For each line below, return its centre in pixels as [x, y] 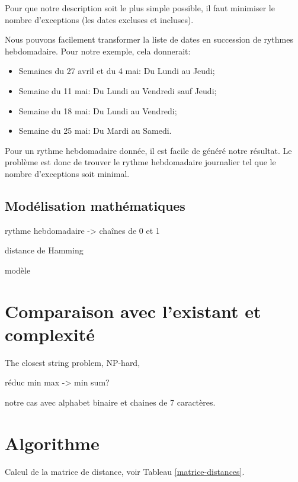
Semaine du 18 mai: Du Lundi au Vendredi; [98, 110]
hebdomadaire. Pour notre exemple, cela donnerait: [98, 51]
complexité [50, 334]
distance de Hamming [44, 250]
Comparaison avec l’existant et [133, 311]
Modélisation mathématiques [95, 205]
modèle [18, 270]
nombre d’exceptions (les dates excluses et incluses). [99, 19]
